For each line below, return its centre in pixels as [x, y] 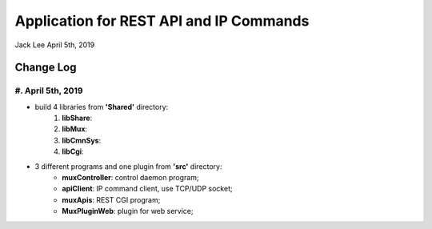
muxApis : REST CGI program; [111, 199]
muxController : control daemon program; [130, 178]
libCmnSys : [82, 140]
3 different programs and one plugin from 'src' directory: [128, 166]
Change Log [46, 68]
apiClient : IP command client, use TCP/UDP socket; [147, 189]
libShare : [77, 118]
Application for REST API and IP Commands [162, 21]
